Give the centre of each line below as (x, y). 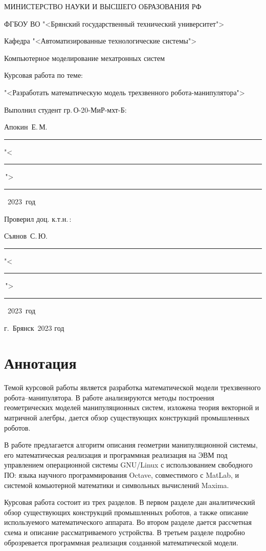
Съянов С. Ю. (26, 236)
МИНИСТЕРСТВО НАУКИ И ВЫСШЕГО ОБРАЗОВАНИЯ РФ (103, 6)
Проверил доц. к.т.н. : (38, 218)
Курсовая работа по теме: (44, 75)
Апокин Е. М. (26, 127)
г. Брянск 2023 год (34, 327)
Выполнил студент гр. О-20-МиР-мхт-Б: (65, 109)
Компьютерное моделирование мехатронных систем (85, 58)
